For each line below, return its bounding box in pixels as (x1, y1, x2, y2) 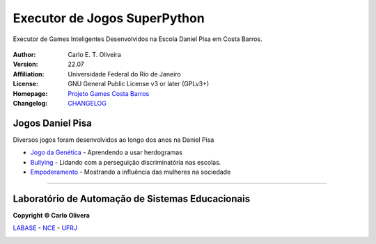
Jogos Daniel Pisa (13, 117, 92, 129)
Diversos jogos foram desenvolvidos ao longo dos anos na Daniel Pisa (13, 136, 214, 144)
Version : (13, 60, 38, 69)
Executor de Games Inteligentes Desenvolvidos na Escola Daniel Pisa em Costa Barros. (13, 35, 263, 43)
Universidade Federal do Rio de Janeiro (68, 70, 181, 78)
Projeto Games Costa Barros (68, 89, 150, 97)
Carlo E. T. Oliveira (68, 50, 121, 58)
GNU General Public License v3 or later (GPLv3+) (68, 80, 210, 88)
